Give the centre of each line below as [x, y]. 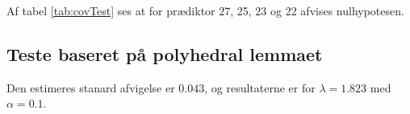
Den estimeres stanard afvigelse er [91, 87]
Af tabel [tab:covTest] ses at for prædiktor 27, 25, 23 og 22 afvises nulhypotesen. [205, 10]
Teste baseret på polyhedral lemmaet [165, 53]
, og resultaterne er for [260, 87]
